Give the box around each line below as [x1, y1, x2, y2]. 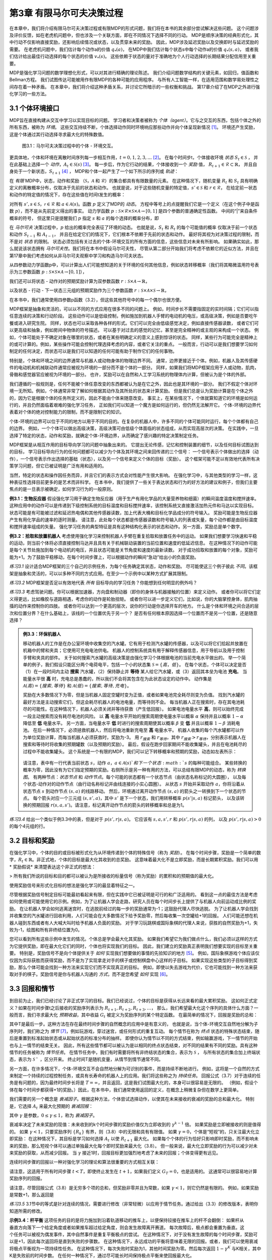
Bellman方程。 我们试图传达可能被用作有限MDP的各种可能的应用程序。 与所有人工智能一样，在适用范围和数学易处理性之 [9, 77, 259, 83]
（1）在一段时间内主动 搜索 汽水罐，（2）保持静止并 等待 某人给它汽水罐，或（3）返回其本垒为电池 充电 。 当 [23, 668, 247, 675]
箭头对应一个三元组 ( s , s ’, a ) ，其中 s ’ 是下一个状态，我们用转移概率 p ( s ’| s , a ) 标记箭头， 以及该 [41, 795, 240, 801]
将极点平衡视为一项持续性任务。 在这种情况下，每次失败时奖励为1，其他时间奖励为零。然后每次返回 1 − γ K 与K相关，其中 [9, 1245, 261, 1251]
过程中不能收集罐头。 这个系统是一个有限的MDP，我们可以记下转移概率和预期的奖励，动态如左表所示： [23, 748, 237, 754]
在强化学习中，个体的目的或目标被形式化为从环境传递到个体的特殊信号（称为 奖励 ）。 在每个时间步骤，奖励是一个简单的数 [9, 850, 261, 856]
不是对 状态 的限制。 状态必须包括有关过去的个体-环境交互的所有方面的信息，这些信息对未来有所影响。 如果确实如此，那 [9, 238, 259, 244]
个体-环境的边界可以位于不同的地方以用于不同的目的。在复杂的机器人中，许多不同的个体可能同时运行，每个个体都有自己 [9, 418, 259, 424]
